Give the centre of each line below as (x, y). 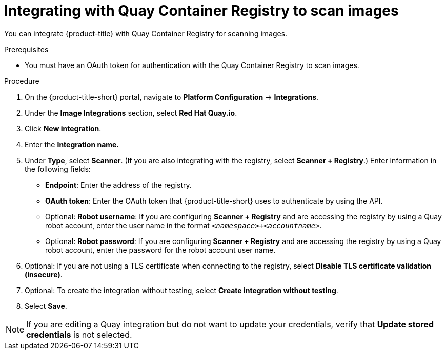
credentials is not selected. (79, 334)
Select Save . (46, 306)
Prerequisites (26, 49)
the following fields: (58, 169)
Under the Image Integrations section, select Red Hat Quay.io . (131, 113)
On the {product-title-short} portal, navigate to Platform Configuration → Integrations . (172, 97)
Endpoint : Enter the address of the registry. (118, 185)
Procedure (22, 81)
